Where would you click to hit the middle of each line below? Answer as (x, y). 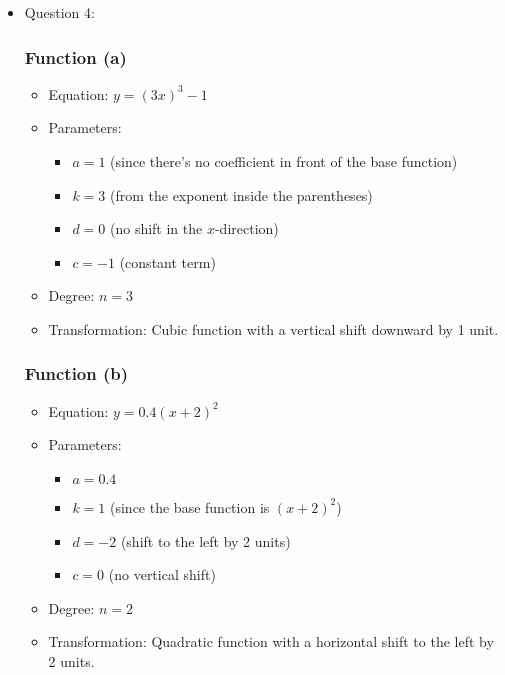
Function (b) (76, 373)
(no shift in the (156, 228)
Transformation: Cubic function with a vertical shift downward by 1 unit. (273, 328)
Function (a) (75, 56)
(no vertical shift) (162, 574)
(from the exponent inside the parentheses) (241, 194)
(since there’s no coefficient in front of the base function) (284, 161)
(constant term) (167, 261)
